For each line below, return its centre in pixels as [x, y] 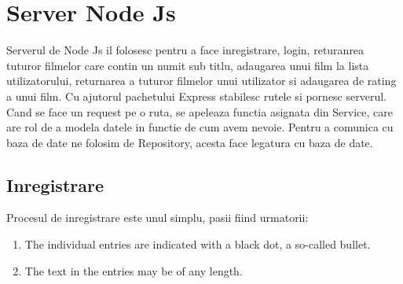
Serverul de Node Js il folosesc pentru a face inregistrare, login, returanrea [185, 50]
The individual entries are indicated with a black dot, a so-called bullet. [198, 244]
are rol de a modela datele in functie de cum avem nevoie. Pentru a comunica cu [200, 127]
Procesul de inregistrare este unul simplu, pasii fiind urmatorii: [158, 218]
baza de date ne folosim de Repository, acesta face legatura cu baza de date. [190, 142]
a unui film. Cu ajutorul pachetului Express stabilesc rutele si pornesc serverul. [196, 96]
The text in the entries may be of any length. [134, 270]
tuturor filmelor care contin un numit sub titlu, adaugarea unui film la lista [188, 65]
